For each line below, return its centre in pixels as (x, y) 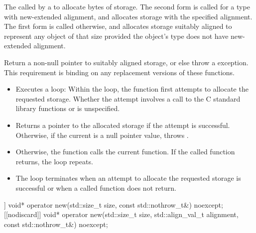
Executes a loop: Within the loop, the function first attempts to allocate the (132, 89)
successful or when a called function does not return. (96, 187)
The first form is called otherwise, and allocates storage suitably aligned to (118, 26)
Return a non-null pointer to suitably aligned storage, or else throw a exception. (126, 62)
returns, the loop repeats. (54, 161)
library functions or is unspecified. (68, 108)
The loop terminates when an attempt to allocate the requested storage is (128, 178)
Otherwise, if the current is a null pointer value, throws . (102, 135)
